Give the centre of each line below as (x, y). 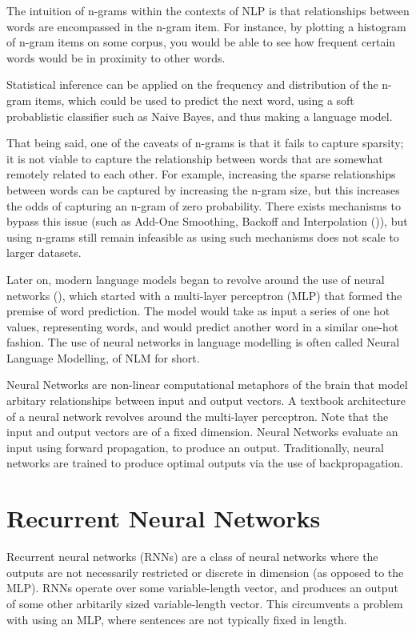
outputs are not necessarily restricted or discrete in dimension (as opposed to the (205, 572)
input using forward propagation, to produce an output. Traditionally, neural (195, 447)
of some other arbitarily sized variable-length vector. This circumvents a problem (205, 603)
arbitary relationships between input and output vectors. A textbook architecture (206, 401)
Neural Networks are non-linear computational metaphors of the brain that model (207, 385)
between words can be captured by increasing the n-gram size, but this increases (203, 189)
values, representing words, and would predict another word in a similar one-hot (203, 326)
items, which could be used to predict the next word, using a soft (194, 100)
